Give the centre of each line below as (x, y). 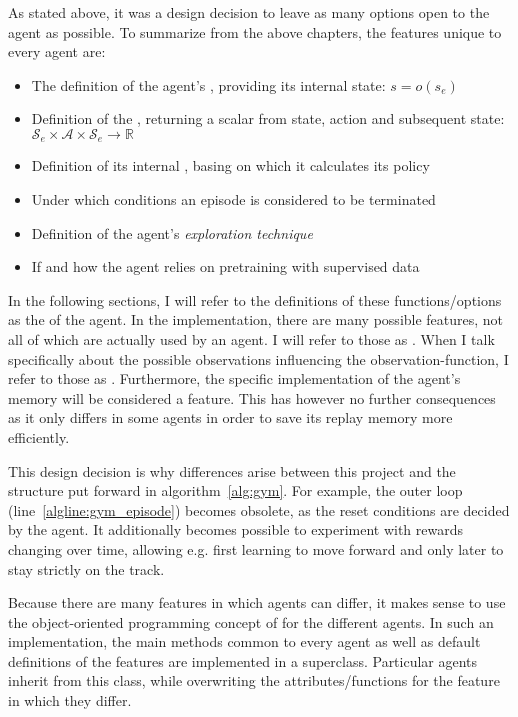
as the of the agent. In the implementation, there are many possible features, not (256, 319)
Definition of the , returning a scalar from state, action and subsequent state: (268, 118)
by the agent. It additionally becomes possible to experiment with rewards (236, 529)
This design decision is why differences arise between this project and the (232, 470)
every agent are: (57, 51)
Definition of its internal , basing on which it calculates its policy (230, 165)
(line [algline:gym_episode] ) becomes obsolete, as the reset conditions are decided (259, 509)
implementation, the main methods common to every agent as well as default (244, 641)
